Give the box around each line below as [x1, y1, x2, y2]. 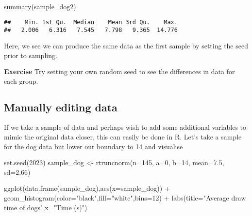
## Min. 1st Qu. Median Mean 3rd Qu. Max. [4, 18, 178, 26]
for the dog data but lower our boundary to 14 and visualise [4, 141, 183, 151]
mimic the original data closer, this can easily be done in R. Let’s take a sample [4, 132, 242, 142]
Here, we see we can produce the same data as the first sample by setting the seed [4, 40, 248, 50]
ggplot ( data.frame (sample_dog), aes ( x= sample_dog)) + [4, 183, 170, 193]
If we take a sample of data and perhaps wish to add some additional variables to [4, 122, 246, 132]
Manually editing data [4, 99, 118, 114]
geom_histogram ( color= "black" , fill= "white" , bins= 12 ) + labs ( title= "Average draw [4, 193, 246, 203]
